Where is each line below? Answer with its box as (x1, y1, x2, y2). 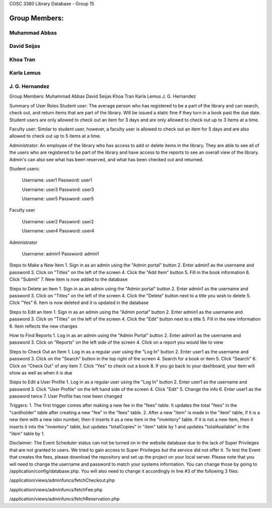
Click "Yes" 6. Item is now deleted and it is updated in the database (9, 300, 149, 306)
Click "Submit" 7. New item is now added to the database (9, 276, 128, 282)
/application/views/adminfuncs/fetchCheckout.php (9, 477, 115, 483)
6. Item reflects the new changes (9, 323, 78, 329)
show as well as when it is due (9, 369, 73, 375)
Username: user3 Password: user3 (22, 186, 94, 193)
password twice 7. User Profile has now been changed (9, 393, 123, 399)
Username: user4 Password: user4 (22, 228, 94, 234)
